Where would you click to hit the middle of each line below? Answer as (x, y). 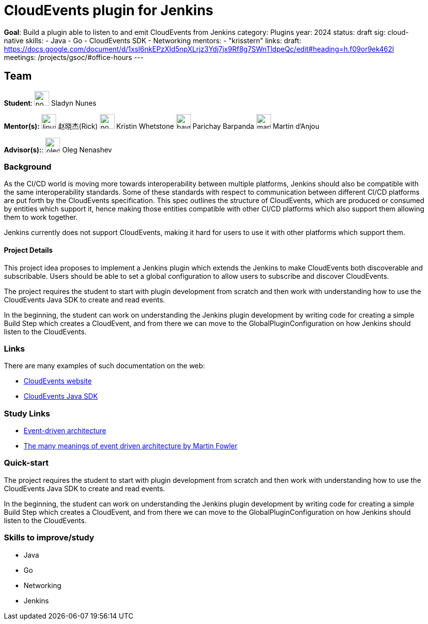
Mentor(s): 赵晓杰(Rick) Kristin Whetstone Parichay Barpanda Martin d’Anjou (162, 126)
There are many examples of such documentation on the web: (105, 366)
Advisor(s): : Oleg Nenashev (58, 149)
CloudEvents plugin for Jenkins (109, 10)
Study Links (27, 413)
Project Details (29, 250)
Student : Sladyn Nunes (50, 103)
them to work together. (41, 217)
